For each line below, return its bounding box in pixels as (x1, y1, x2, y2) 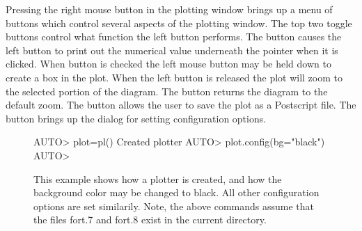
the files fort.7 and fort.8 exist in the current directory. (33, 212, 267, 227)
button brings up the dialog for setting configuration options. (6, 111, 267, 125)
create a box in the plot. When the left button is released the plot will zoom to (6, 70, 343, 84)
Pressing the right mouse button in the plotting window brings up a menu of (6, 2, 333, 16)
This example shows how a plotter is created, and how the (33, 171, 282, 186)
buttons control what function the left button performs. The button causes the (6, 29, 342, 44)
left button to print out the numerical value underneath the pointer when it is (6, 42, 338, 57)
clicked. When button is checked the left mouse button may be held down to (6, 56, 331, 71)
